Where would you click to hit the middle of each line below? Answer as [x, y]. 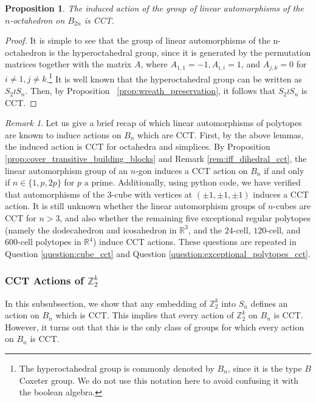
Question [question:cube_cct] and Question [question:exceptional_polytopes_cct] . [158, 253]
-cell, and [283, 229]
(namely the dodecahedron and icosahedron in [91, 229]
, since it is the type [265, 368]
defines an [269, 303]
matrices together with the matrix [68, 64]
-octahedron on [37, 20]
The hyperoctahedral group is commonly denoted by [117, 368]
